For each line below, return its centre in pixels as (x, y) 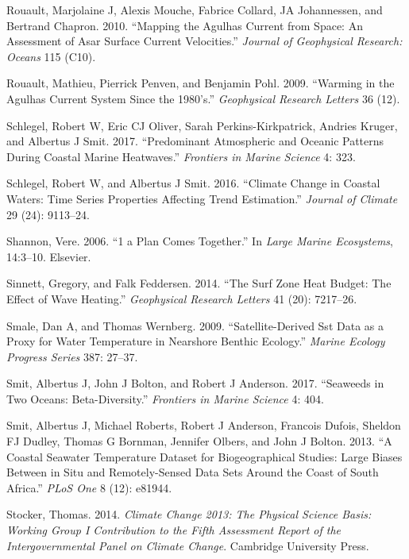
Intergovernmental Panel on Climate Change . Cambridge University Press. (188, 545)
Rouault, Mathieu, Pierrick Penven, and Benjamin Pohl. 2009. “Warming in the (201, 83)
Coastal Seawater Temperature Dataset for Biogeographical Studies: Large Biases (204, 456)
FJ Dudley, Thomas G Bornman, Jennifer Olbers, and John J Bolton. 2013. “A (199, 441)
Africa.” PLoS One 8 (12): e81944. (89, 487)
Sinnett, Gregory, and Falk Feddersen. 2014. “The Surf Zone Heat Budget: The (199, 283)
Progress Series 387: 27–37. (72, 356)
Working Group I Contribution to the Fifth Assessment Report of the (174, 530)
